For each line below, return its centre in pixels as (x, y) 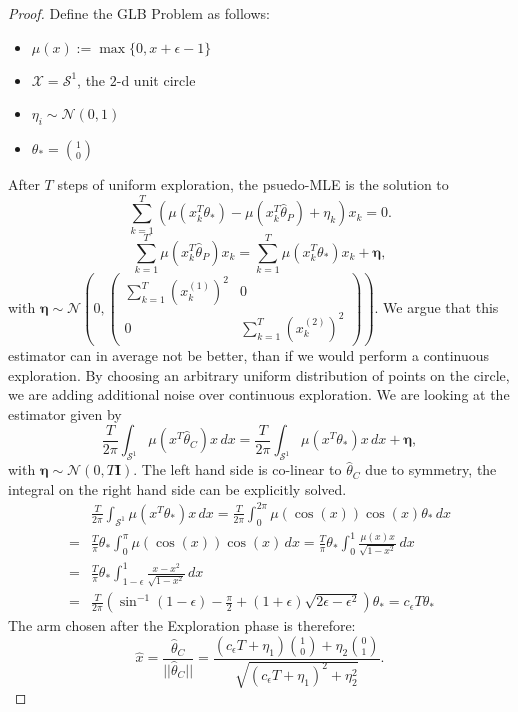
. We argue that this (436, 306)
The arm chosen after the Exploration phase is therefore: (182, 625)
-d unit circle (156, 79)
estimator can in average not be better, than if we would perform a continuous (249, 355)
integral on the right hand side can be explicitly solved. (177, 488)
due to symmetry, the (431, 469)
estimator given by (65, 413)
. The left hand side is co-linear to (237, 469)
